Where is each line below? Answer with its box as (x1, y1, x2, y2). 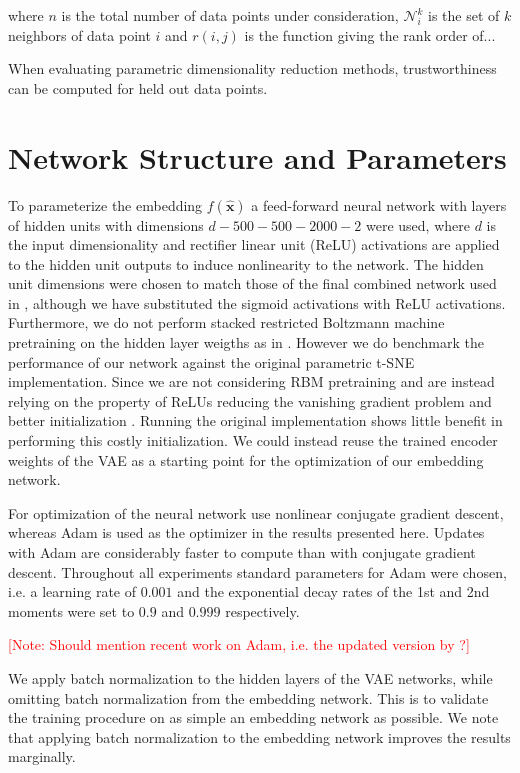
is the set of (428, 5, 500, 25)
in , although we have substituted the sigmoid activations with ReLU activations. (8, 292, 506, 313)
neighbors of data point (8, 24, 151, 45)
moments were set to (8, 600, 135, 621)
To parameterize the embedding (8, 194, 203, 215)
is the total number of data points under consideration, (61, 5, 399, 25)
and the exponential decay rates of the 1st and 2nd (177, 581, 490, 602)
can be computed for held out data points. (8, 77, 268, 98)
